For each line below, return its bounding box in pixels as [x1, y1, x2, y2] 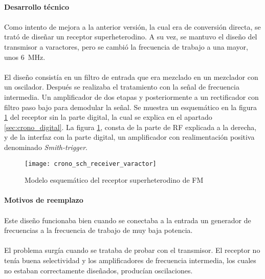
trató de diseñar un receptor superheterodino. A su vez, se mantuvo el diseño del [4, 31, 257, 42]
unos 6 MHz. [4, 51, 46, 62]
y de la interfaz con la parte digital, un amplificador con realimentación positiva [4, 132, 255, 142]
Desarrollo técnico [4, 1, 69, 12]
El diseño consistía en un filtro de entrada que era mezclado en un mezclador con [4, 71, 258, 82]
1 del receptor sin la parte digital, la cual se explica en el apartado [4, 112, 212, 122]
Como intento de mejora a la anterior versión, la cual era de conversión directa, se [4, 21, 261, 32]
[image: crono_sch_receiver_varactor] [25, 160, 157, 167]
